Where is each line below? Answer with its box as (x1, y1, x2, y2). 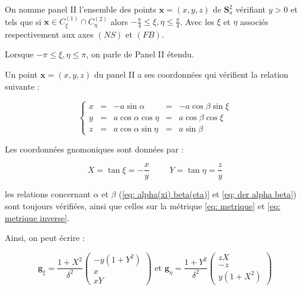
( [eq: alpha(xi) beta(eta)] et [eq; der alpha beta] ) (118, 188, 297, 200)
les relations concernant (5, 188, 91, 200)
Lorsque (5, 48, 34, 60)
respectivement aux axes (5, 28, 94, 40)
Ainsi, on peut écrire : (5, 231, 85, 244)
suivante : (5, 80, 40, 92)
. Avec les (180, 15, 214, 28)
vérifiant (235, 3, 266, 15)
